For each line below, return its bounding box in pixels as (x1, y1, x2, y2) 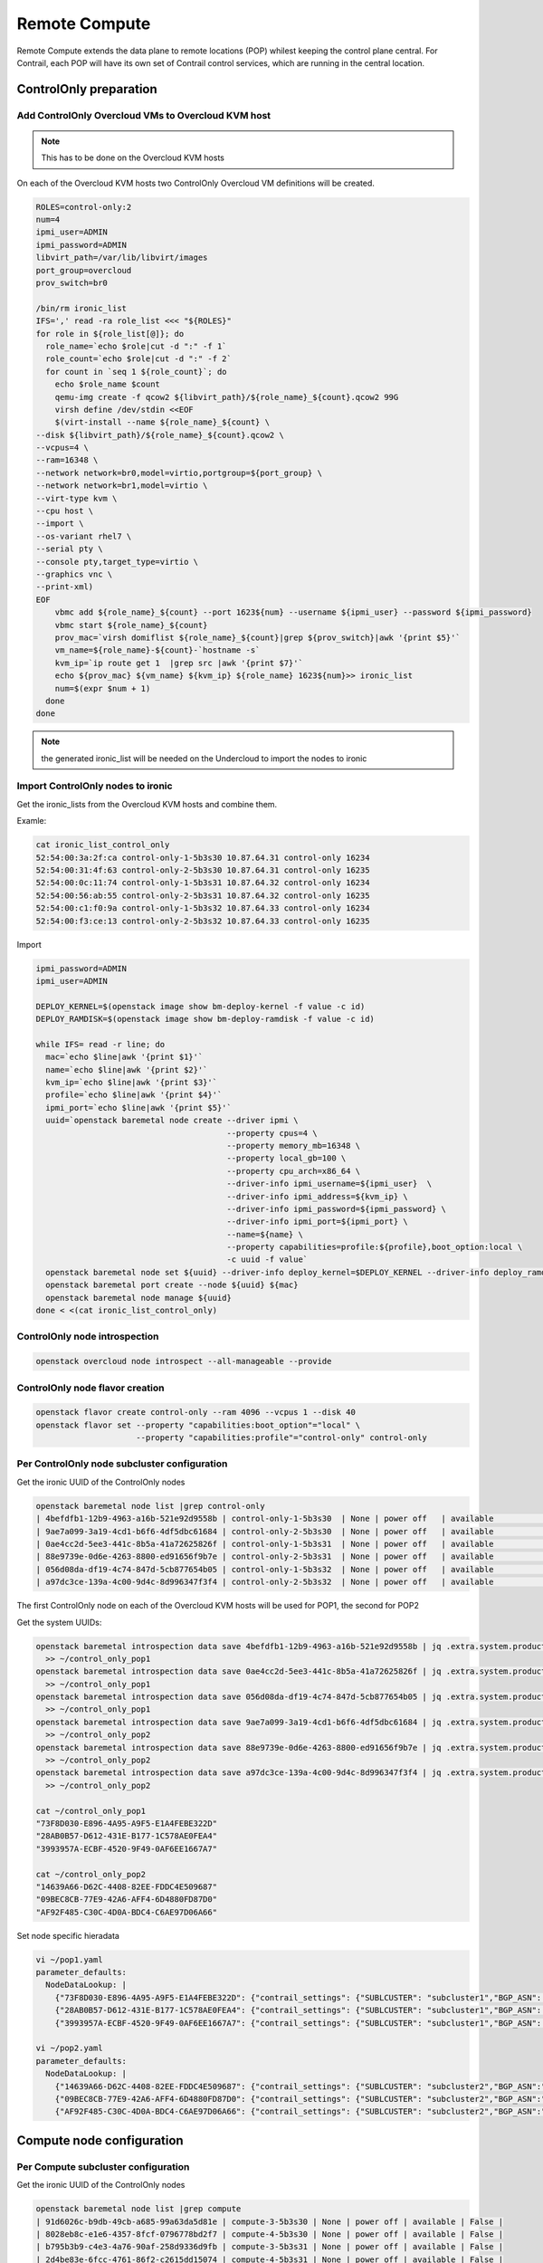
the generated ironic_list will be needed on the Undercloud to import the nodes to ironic (41, 752, 367, 764)
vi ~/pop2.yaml (35, 2043, 103, 2054)
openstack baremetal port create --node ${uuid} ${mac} (45, 1280, 299, 1290)
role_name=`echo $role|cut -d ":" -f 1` (45, 340, 227, 351)
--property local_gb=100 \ (226, 1153, 347, 1163)
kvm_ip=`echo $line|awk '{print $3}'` (45, 1077, 217, 1088)
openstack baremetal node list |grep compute (35, 2204, 242, 2214)
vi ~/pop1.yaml (35, 1954, 103, 1964)
